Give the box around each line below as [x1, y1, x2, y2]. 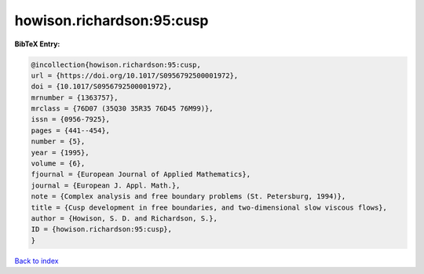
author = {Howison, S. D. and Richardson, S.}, [31, 214, 217, 223]
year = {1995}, [31, 148, 90, 157]
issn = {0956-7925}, [31, 115, 110, 124]
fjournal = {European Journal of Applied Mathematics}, [31, 170, 251, 179]
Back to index [14, 256, 59, 265]
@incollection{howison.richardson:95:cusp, [31, 60, 202, 69]
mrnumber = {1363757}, [31, 93, 119, 102]
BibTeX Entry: [14, 39, 60, 49]
